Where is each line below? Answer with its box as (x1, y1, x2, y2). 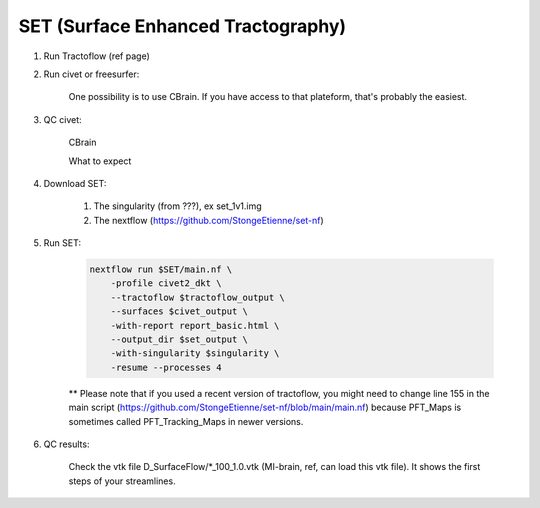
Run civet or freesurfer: (43, 68, 140, 80)
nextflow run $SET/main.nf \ (89, 264, 233, 275)
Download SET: (43, 177, 107, 189)
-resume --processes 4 (110, 361, 222, 373)
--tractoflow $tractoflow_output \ (110, 291, 285, 303)
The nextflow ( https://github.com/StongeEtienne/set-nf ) (93, 214, 324, 226)
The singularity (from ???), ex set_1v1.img (93, 200, 262, 212)
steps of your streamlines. (68, 475, 176, 487)
